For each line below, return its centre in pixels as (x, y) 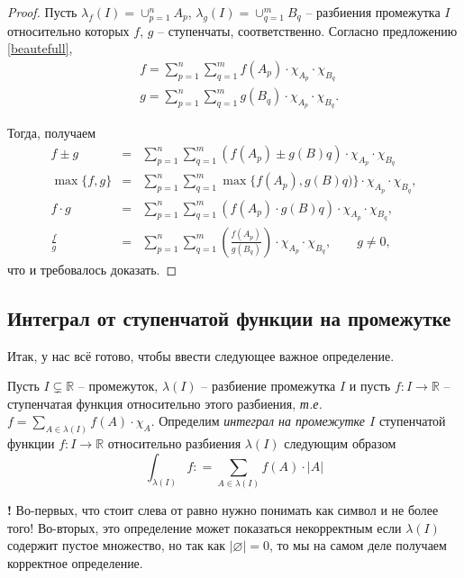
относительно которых (68, 30)
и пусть (370, 386)
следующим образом (340, 443)
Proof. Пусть (42, 12)
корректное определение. (75, 562)
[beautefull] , (40, 48)
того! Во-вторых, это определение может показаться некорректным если (205, 527)
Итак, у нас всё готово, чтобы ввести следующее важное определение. (201, 355)
